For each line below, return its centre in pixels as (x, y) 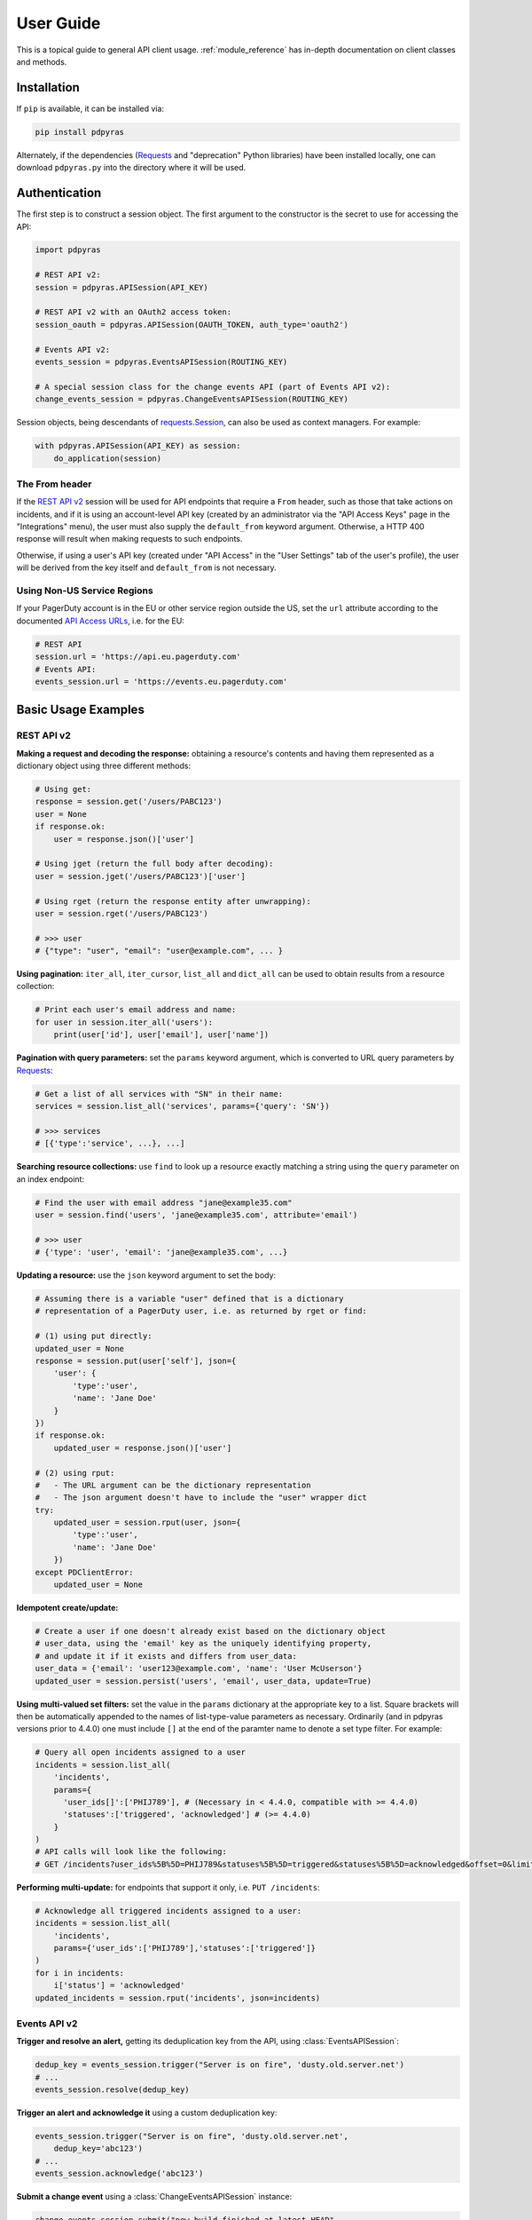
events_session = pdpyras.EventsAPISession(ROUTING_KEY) (161, 362)
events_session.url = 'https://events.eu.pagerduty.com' (161, 681)
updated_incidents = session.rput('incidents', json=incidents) (178, 1998)
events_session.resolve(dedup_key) (112, 2090)
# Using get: (63, 789)
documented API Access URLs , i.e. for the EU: (101, 621)
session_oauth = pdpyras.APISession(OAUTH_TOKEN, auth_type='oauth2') (192, 325)
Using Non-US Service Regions (85, 591)
